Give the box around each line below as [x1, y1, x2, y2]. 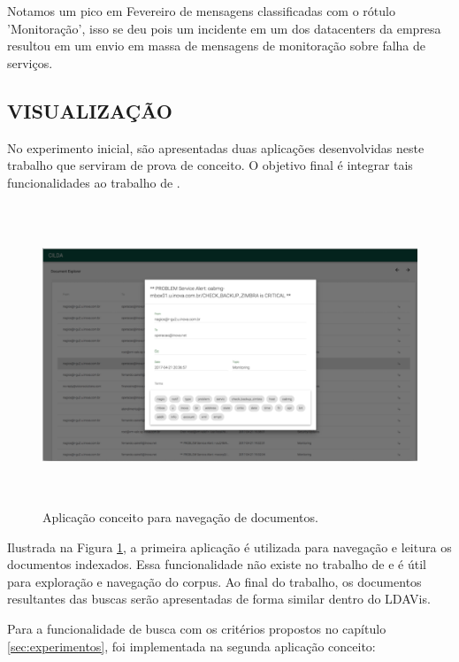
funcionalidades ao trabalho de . [7, 173, 180, 191]
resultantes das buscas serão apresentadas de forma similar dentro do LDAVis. [7, 589, 431, 608]
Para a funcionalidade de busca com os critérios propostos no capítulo [7, 620, 386, 638]
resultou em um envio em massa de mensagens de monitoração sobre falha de [7, 36, 426, 55]
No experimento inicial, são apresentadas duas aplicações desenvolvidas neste [7, 138, 425, 157]
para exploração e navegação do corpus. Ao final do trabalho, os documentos [7, 572, 422, 590]
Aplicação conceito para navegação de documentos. [42, 508, 318, 527]
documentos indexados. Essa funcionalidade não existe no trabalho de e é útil [7, 555, 426, 573]
